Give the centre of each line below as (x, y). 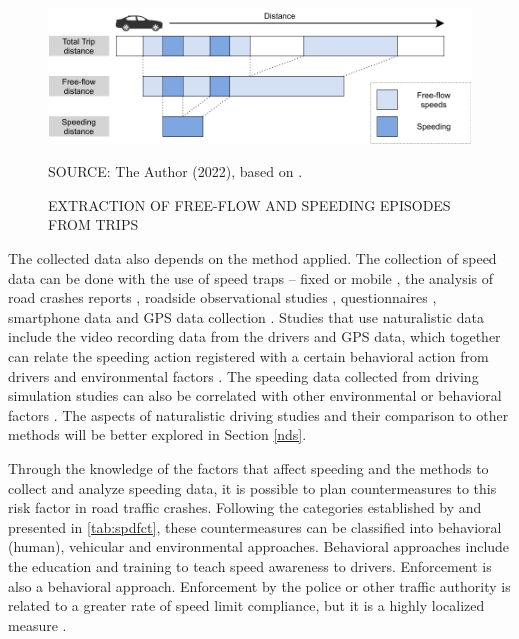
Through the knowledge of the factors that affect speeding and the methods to (248, 467)
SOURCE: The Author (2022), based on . (175, 171)
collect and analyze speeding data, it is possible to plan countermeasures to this (252, 487)
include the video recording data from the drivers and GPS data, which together (254, 336)
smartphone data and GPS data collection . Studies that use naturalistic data (246, 316)
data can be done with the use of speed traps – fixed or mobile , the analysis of (251, 277)
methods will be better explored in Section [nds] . (157, 434)
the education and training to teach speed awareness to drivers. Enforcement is (250, 565)
